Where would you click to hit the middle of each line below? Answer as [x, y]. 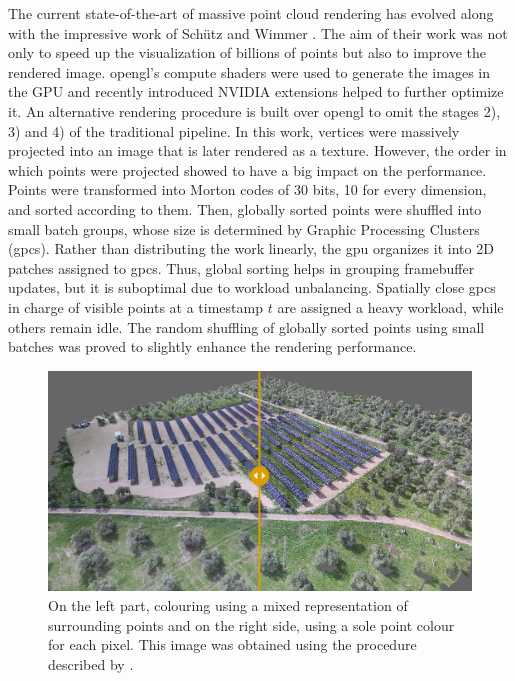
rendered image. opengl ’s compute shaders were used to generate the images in [249, 71]
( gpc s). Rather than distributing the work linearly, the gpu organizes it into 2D [251, 248]
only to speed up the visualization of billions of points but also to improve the [247, 52]
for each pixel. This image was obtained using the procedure [232, 644]
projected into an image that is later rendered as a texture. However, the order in [257, 150]
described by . [91, 663]
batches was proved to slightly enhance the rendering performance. [212, 346]
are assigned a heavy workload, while [390, 306]
